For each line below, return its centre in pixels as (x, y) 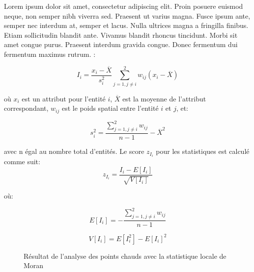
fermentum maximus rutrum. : (50, 54)
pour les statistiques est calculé (203, 151)
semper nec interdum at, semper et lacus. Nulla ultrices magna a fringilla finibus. (126, 25)
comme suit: (22, 161)
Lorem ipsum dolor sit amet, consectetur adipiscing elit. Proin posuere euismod (124, 6)
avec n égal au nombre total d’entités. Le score (74, 151)
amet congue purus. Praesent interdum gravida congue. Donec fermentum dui (121, 44)
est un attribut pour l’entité (64, 98)
